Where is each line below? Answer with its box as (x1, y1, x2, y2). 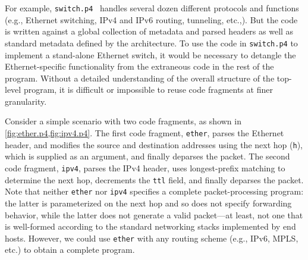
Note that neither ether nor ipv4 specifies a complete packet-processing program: (5, 185, 304, 198)
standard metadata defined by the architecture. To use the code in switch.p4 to (5, 36, 298, 49)
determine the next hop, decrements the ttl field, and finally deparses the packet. (5, 173, 304, 186)
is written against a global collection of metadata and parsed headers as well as (5, 25, 294, 37)
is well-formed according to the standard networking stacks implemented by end (5, 220, 296, 233)
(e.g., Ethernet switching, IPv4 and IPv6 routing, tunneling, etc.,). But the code (5, 13, 298, 26)
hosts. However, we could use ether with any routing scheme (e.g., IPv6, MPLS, (5, 231, 298, 244)
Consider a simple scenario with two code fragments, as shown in (5, 115, 241, 127)
